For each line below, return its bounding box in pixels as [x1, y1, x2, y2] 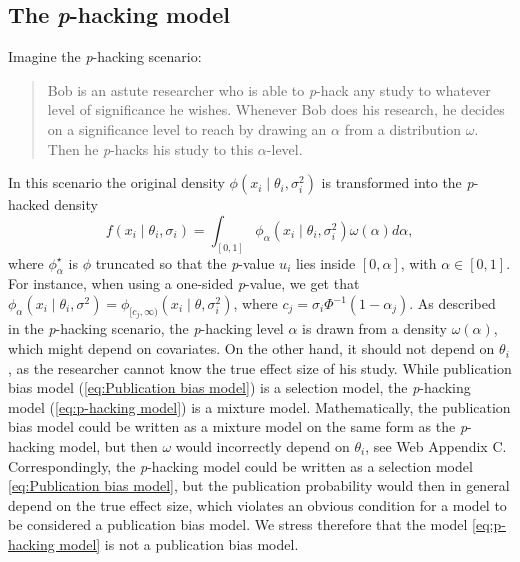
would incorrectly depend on [175, 436, 350, 457]
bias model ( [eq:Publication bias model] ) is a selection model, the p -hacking [8, 377, 471, 398]
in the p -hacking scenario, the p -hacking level [8, 318, 284, 339]
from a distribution [344, 118, 462, 139]
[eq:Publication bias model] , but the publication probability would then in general [8, 475, 510, 496]
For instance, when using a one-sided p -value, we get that [8, 273, 360, 294]
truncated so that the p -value [95, 252, 275, 273]
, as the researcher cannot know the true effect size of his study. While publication [8, 357, 512, 378]
